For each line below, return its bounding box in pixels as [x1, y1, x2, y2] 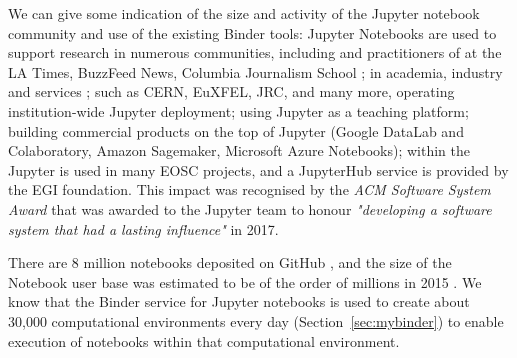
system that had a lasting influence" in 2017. [8, 218, 279, 239]
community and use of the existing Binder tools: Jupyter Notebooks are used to [8, 22, 497, 43]
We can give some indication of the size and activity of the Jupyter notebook [8, 3, 480, 23]
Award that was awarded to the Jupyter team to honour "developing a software [8, 198, 492, 219]
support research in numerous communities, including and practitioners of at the [8, 42, 502, 63]
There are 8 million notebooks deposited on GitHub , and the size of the [8, 252, 452, 273]
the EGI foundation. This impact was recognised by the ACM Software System [8, 179, 491, 200]
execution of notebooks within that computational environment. [8, 330, 400, 351]
